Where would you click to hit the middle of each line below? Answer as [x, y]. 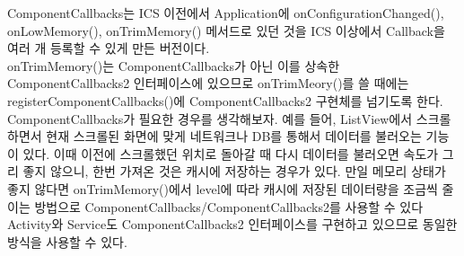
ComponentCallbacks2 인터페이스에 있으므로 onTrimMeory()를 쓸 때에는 [208, 83]
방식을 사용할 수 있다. [67, 241]
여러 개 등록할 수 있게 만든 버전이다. [109, 48]
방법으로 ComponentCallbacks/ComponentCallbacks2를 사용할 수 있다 [229, 206]
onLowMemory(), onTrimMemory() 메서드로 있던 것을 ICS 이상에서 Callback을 [226, 30]
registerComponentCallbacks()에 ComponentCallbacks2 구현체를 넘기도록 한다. [225, 100]
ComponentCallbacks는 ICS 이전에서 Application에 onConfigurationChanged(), [226, 13]
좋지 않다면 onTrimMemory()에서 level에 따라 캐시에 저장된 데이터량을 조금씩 [223, 188]
